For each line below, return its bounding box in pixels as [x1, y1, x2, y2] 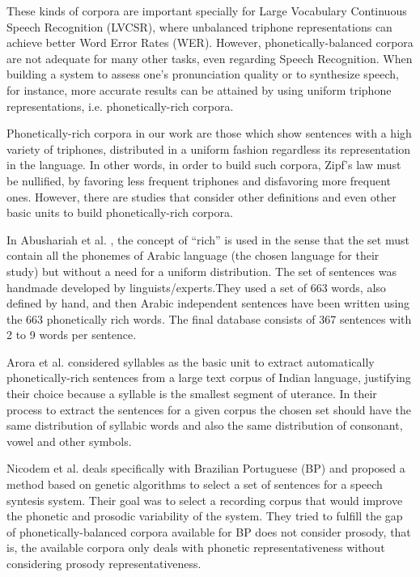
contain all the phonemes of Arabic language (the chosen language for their [6, 247, 380, 264]
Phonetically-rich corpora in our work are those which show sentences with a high [6, 125, 412, 142]
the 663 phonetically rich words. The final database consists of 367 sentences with [6, 310, 412, 327]
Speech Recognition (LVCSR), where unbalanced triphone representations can [6, 18, 392, 35]
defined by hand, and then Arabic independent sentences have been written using [6, 295, 410, 312]
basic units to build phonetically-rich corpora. [6, 204, 233, 221]
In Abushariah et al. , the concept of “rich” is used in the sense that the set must [6, 231, 409, 248]
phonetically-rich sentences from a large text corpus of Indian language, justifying [6, 369, 411, 386]
